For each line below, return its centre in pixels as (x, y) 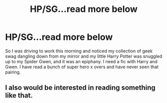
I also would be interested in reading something (80, 88)
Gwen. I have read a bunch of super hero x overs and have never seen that (82, 67)
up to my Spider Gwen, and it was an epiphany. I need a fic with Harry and (82, 61)
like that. (19, 96)
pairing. (13, 72)
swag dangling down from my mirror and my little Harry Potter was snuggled (84, 56)
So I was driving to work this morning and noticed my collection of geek (79, 51)
